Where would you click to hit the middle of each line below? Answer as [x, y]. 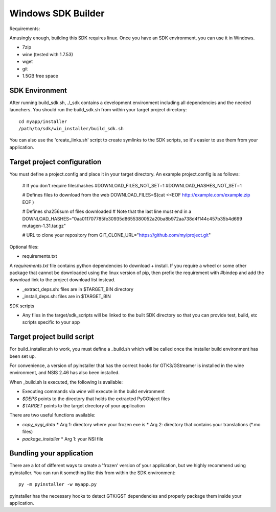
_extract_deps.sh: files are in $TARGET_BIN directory [78, 289]
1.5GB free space [40, 76]
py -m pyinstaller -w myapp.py [58, 484]
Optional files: [24, 247]
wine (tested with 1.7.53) [48, 54]
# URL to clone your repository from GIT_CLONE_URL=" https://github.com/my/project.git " [117, 235]
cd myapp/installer [43, 121]
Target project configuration [55, 162]
